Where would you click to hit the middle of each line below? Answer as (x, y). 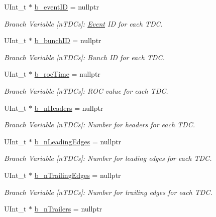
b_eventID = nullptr (67, 7)
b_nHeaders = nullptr (69, 107)
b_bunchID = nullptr (68, 40)
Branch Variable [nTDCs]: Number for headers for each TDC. (99, 125)
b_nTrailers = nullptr (68, 209)
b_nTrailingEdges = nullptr (78, 175)
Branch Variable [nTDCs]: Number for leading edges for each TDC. (108, 158)
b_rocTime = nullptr (67, 74)
